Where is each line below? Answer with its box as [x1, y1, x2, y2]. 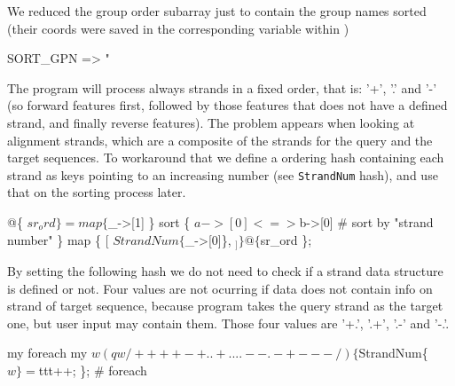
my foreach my [7, 343, 88, 362]
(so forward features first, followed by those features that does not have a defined [7, 96, 448, 114]
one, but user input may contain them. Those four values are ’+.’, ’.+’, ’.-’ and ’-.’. [7, 313, 450, 332]
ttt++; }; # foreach [38, 361, 147, 380]
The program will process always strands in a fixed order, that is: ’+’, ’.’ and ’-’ [7, 78, 437, 97]
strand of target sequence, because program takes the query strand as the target [7, 296, 443, 315]
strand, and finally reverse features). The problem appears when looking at [7, 113, 415, 131]
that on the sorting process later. [7, 183, 186, 201]
